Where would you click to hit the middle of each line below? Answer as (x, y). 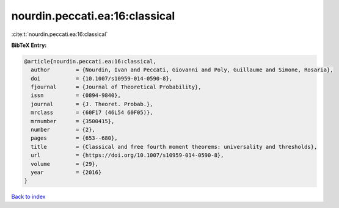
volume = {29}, (65, 164)
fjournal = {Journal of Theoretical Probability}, (116, 87)
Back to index (28, 197)
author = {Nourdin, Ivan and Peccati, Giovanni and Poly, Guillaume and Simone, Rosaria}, (182, 70)
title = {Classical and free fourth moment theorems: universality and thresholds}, (174, 147)
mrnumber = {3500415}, (73, 121)
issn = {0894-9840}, (76, 95)
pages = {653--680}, (75, 138)
